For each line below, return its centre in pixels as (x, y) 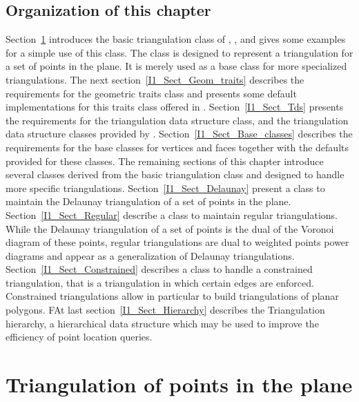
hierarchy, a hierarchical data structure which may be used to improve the (162, 323)
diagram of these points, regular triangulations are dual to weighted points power (177, 242)
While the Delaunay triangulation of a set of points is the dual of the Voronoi (170, 228)
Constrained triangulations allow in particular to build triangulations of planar (172, 296)
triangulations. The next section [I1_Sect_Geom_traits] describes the (155, 79)
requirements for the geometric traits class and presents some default (151, 93)
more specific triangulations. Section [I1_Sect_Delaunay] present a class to (165, 188)
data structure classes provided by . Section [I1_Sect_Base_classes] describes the (179, 134)
